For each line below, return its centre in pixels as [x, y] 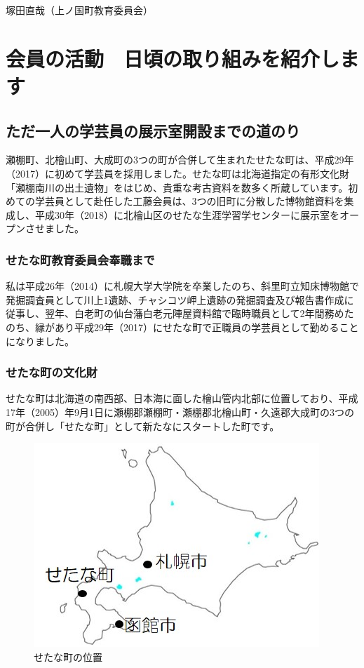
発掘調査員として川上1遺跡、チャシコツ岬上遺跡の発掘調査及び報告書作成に [180, 299]
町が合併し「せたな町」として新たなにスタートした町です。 [143, 426]
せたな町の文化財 [52, 372]
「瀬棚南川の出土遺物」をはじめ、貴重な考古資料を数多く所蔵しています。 [177, 187]
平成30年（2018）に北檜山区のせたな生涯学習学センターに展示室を [187, 214]
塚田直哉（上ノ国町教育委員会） [79, 10]
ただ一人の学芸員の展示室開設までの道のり [153, 130]
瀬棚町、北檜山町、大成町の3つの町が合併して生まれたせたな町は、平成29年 [180, 160]
